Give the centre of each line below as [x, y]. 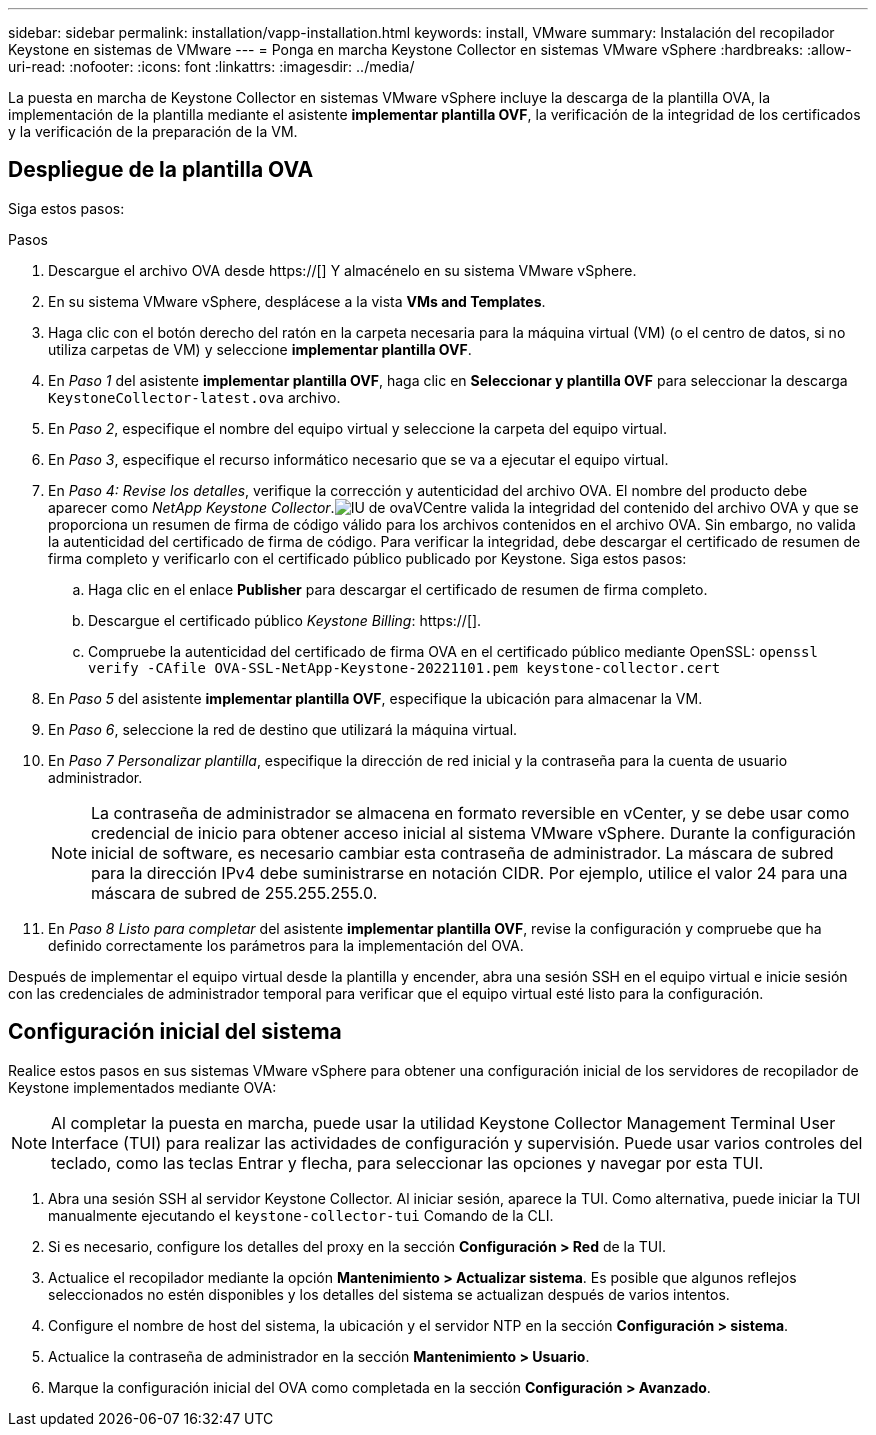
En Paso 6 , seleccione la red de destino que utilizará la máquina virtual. [283, 729]
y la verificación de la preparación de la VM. [153, 131]
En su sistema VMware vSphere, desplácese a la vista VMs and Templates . [297, 301]
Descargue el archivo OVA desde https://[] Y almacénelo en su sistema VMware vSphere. [342, 270]
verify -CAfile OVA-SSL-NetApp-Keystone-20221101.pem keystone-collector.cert [404, 667]
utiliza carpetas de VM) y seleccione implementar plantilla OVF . [260, 349]
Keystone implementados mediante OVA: [142, 1087]
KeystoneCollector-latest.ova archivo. [194, 397]
